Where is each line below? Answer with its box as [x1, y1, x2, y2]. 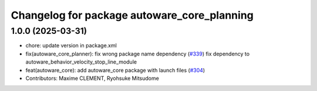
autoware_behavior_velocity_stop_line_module [25, 58, 137, 65]
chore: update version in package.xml [25, 42, 117, 49]
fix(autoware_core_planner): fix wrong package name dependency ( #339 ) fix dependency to [25, 50, 249, 57]
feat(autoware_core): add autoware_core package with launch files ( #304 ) [25, 66, 205, 73]
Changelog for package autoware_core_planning [11, 9, 254, 22]
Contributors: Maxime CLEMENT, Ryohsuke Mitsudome [25, 75, 160, 82]
